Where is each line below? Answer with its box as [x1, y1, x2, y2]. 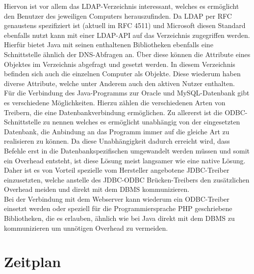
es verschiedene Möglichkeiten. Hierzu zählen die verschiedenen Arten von [4, 97, 226, 107]
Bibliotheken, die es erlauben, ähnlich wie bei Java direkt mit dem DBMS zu [4, 213, 235, 223]
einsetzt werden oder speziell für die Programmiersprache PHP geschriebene [4, 203, 232, 213]
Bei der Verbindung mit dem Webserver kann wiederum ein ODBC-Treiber [4, 193, 229, 204]
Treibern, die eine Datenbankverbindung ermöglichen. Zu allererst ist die [4, 107, 223, 117]
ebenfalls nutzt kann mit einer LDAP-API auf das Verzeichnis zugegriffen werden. [4, 30, 250, 40]
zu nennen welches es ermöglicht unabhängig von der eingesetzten [43, 117, 240, 127]
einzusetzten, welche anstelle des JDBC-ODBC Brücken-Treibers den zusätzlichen [4, 174, 250, 184]
